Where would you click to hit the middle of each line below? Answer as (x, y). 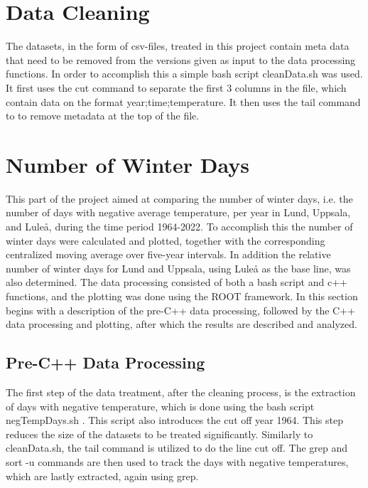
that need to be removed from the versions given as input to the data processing (181, 59)
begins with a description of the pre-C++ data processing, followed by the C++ (180, 310)
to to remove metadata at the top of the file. (103, 116)
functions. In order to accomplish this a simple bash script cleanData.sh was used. (184, 74)
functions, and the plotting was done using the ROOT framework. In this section (182, 296)
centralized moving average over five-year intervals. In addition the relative (168, 254)
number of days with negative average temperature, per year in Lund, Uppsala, (178, 212)
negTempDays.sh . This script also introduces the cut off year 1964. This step (174, 420)
